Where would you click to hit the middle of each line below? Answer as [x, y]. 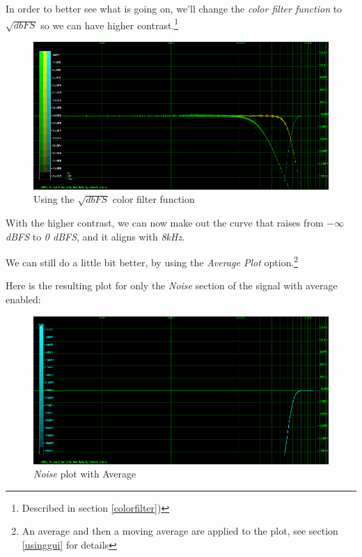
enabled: [23, 299]
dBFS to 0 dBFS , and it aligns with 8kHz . [95, 236]
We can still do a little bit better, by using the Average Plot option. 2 [152, 261]
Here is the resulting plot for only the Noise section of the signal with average [172, 285]
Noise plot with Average [85, 474]
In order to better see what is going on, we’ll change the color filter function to [174, 8]
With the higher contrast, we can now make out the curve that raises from [165, 223]
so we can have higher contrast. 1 [110, 24]
